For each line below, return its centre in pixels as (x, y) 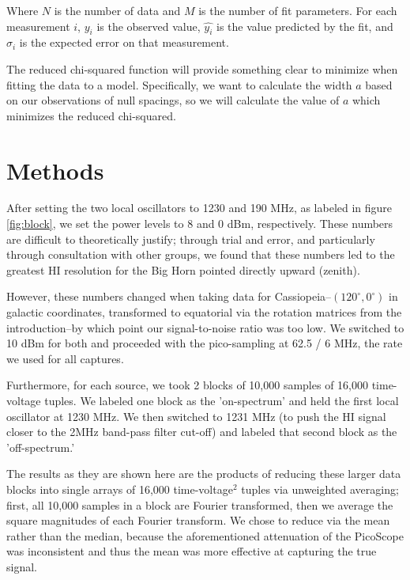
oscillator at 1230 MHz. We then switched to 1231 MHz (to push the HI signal (196, 416)
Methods (55, 170)
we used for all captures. (65, 358)
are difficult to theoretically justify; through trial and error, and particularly (191, 239)
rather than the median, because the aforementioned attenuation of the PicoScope (205, 535)
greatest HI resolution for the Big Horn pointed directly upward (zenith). (183, 269)
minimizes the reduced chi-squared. (91, 115)
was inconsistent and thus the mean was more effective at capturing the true (192, 551)
